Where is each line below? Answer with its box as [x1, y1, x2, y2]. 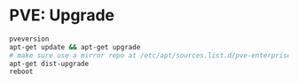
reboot [9, 67, 34, 76]
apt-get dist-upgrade [9, 59, 90, 68]
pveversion [9, 34, 50, 43]
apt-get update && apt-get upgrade [9, 42, 141, 51]
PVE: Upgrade [9, 5, 115, 26]
